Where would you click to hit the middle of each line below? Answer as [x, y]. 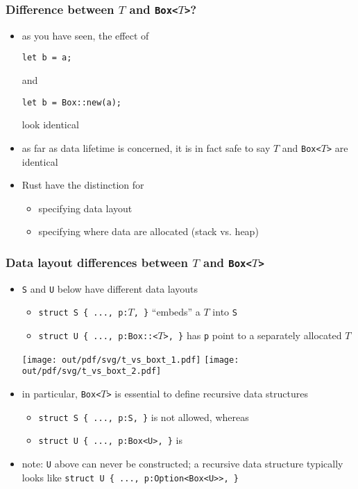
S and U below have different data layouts [110, 288]
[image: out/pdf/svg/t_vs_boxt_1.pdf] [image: [130, 360]
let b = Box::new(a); [71, 102]
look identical [50, 125]
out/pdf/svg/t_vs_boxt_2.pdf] [92, 371]
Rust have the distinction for [83, 185]
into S [225, 312]
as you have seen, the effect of [85, 35]
